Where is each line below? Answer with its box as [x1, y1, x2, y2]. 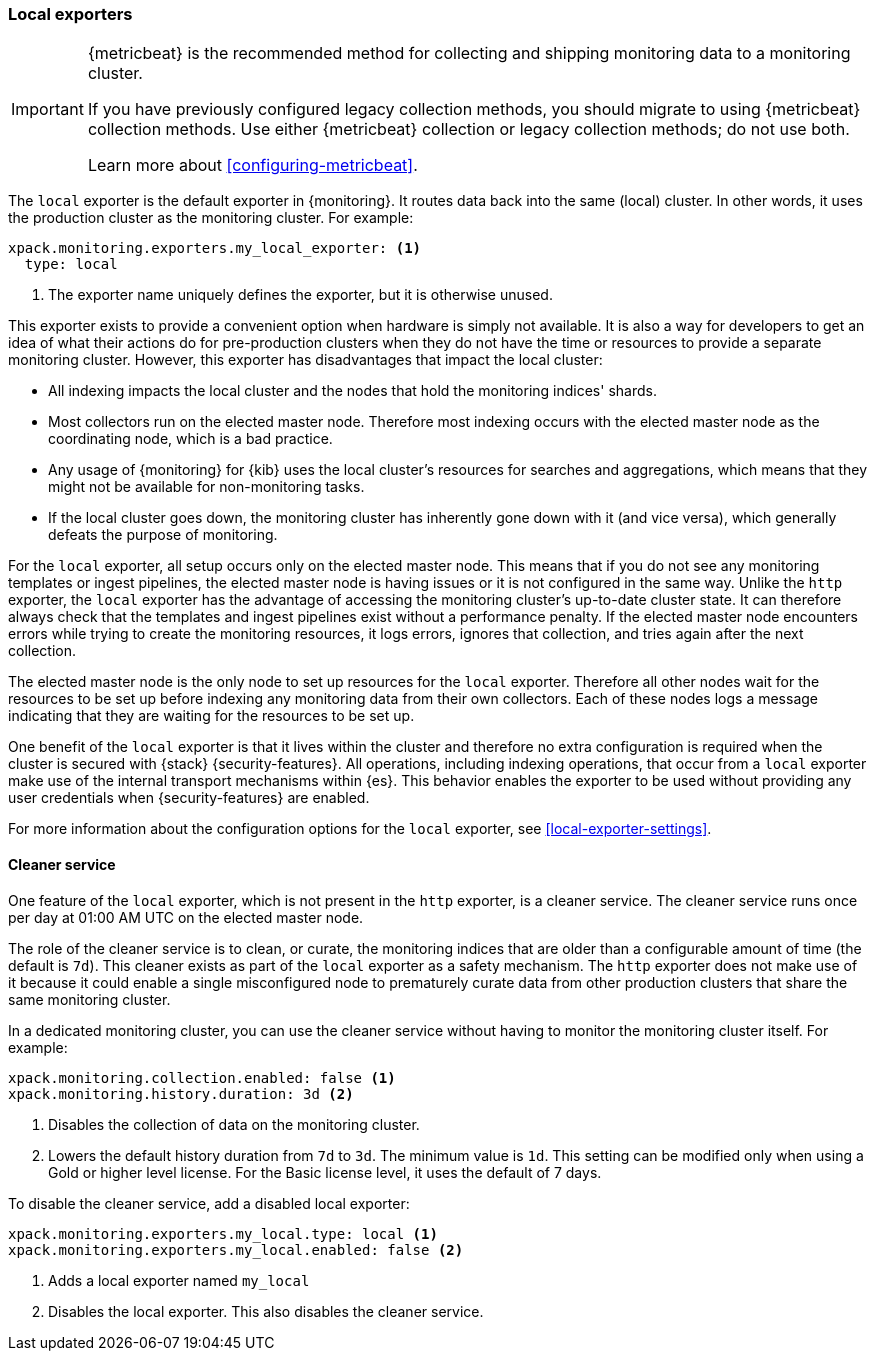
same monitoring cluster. [8, 990, 171, 1008]
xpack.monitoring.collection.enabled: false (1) [8, 1069, 396, 1086]
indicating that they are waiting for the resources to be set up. [8, 707, 415, 725]
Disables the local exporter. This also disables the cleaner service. [48, 1302, 484, 1320]
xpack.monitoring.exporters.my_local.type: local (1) [8, 1225, 438, 1242]
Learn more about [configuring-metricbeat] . [87, 155, 418, 176]
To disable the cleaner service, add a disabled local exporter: [8, 1194, 410, 1212]
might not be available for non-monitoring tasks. [48, 478, 365, 496]
